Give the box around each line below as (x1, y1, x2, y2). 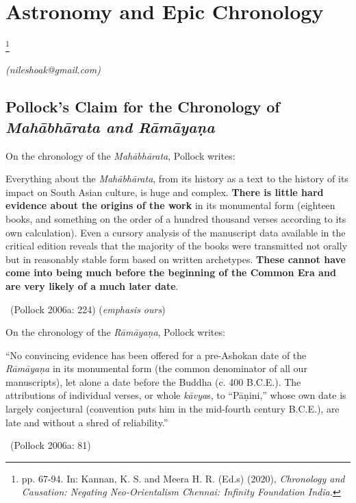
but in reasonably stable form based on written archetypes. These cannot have (5, 251, 346, 266)
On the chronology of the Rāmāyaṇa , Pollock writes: (5, 325, 225, 339)
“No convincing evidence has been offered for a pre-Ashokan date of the (5, 347, 307, 362)
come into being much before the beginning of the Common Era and (5, 265, 336, 280)
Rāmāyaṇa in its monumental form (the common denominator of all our (5, 361, 307, 376)
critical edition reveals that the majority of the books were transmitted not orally (5, 238, 348, 253)
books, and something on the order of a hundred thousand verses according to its (5, 211, 346, 225)
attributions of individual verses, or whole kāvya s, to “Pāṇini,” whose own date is (5, 388, 346, 402)
